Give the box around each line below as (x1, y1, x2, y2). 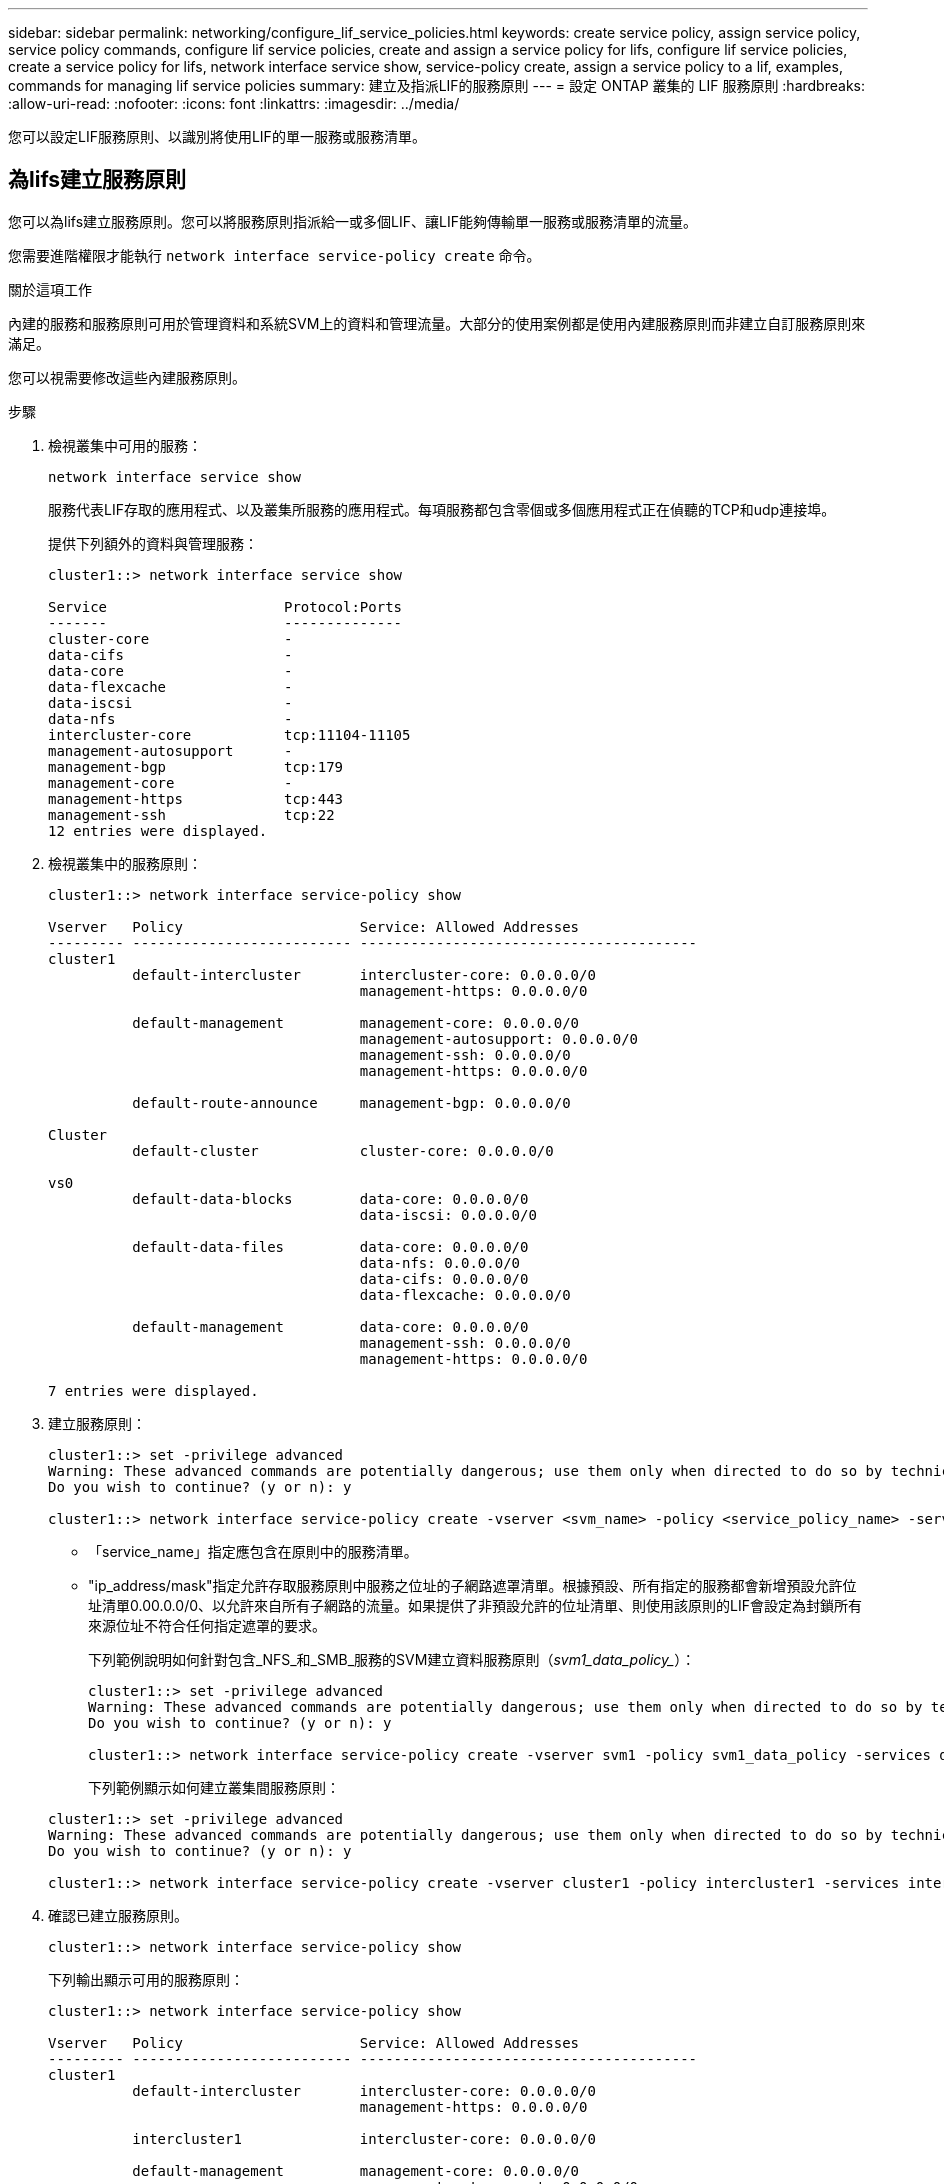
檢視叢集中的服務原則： (48, 854, 202, 872)
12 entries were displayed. (48, 822, 268, 839)
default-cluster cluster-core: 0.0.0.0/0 (132, 1142, 554, 1159)
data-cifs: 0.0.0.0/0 (359, 1270, 529, 1287)
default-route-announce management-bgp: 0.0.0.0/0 (132, 1094, 571, 1111)
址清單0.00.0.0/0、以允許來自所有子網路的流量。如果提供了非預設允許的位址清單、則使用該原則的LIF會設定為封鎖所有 (88, 1596, 862, 1614)
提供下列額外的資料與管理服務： (48, 534, 258, 552)
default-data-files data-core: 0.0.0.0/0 (132, 1238, 529, 1255)
